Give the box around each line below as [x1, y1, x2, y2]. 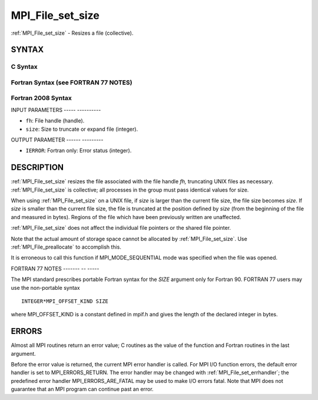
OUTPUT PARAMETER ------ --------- [11, 136, 104, 143]
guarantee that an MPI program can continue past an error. [11, 386, 154, 393]
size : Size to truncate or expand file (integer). [25, 125, 138, 133]
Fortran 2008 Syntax [11, 94, 72, 103]
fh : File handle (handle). [25, 117, 85, 124]
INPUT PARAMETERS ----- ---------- [11, 106, 101, 113]
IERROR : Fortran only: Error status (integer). [25, 147, 132, 154]
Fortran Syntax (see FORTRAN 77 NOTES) [11, 78, 132, 87]
